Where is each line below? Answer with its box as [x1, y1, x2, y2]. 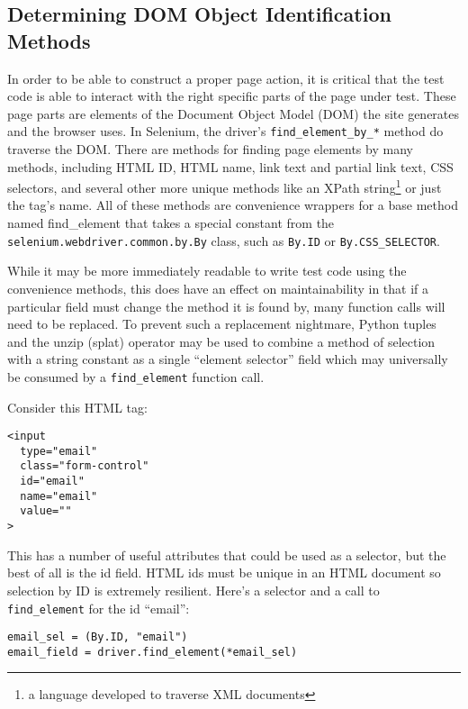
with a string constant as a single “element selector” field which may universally [7, 350, 448, 368]
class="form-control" [20, 459, 149, 473]
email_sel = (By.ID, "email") [7, 631, 188, 644]
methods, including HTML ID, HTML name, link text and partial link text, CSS [7, 157, 454, 176]
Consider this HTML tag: [7, 397, 148, 416]
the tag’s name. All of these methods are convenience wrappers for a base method [7, 195, 458, 214]
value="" [20, 504, 72, 518]
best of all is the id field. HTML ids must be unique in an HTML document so [7, 563, 441, 582]
